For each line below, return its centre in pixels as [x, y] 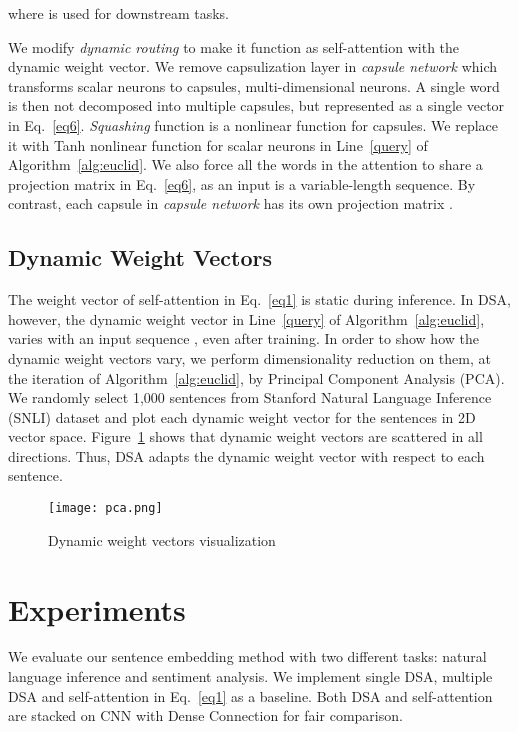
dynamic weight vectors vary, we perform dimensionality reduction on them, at [249, 357]
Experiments [97, 608]
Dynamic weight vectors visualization [162, 539]
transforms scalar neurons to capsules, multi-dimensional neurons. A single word [254, 85]
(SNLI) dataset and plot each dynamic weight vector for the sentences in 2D [242, 416]
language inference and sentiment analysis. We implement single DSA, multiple [250, 676]
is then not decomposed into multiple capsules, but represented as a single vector [256, 105]
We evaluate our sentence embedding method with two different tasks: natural [247, 656]
